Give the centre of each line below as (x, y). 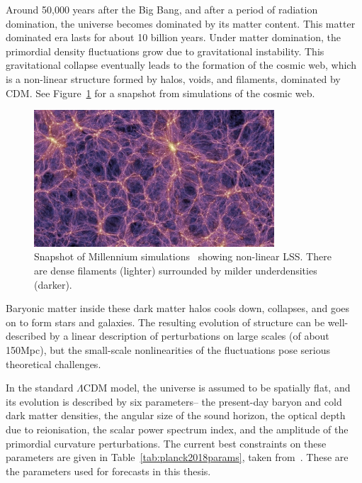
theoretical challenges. (53, 363)
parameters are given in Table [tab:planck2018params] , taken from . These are (177, 457)
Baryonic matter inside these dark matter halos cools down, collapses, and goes (178, 308)
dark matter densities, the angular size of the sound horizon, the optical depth (176, 415)
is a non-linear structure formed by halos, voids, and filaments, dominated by (173, 78)
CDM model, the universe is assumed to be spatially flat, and (217, 388)
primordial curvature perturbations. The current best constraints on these (166, 443)
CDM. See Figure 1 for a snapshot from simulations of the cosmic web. (160, 93)
